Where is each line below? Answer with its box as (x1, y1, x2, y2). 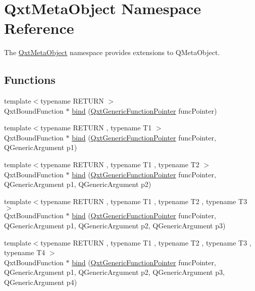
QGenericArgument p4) (4, 277, 77, 287)
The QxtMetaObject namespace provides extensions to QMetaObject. (4, 47, 220, 58)
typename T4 (4, 247, 45, 258)
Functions (4, 72, 56, 87)
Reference (4, 18, 74, 38)
